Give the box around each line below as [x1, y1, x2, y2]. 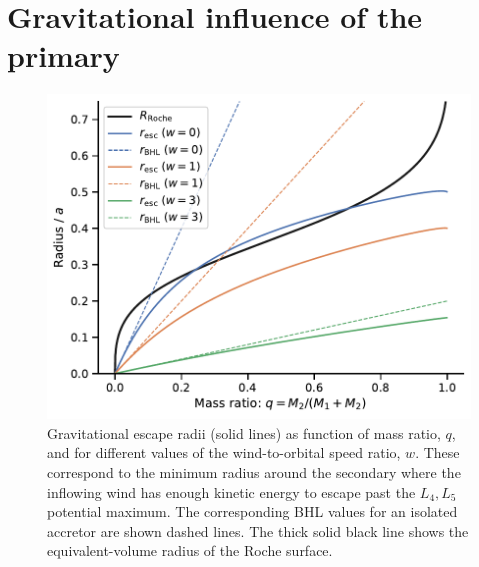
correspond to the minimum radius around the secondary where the [47, 461, 461, 482]
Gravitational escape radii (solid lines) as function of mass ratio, [47, 422, 441, 443]
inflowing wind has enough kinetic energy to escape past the [47, 481, 416, 502]
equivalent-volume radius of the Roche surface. [47, 540, 333, 561]
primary [7, 35, 120, 76]
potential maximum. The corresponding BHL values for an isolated [47, 501, 458, 522]
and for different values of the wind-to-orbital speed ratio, [47, 442, 401, 463]
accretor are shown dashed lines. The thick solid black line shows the [47, 520, 469, 541]
